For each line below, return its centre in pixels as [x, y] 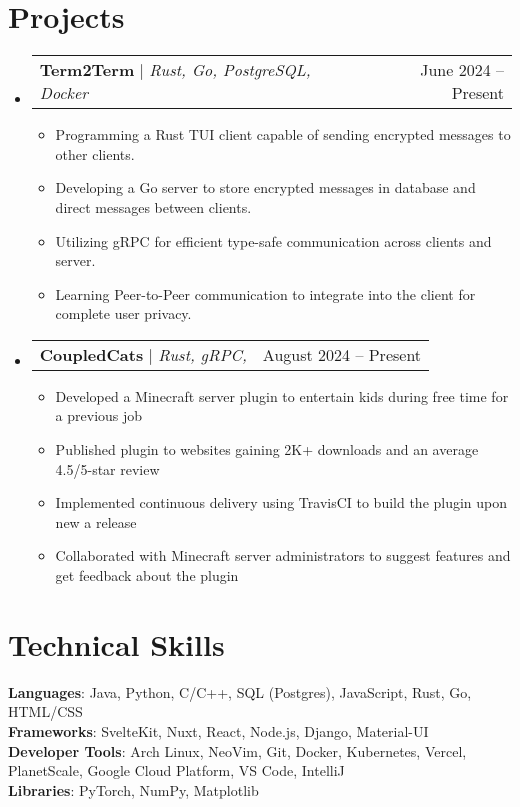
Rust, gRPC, [202, 354]
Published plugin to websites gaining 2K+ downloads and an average [267, 449]
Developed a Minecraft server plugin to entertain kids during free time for [282, 395]
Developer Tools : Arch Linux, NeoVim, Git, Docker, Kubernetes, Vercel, [237, 750]
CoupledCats [91, 354]
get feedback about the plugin [147, 575]
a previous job [99, 415]
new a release [96, 521]
